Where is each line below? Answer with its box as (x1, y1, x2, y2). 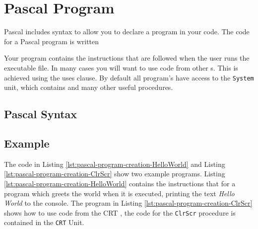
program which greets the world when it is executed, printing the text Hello (4, 188, 235, 198)
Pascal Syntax (4, 106, 77, 122)
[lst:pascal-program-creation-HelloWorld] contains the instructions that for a (4, 178, 236, 188)
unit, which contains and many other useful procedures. (4, 82, 173, 92)
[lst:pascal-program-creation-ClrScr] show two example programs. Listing (4, 168, 225, 179)
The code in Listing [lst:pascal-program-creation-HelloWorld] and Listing (4, 158, 225, 169)
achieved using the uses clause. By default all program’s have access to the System (4, 72, 254, 82)
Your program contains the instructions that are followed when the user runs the (4, 53, 250, 63)
